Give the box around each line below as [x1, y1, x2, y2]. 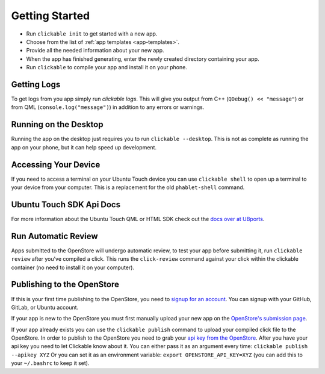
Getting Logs [11, 79, 61, 90]
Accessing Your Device [11, 160, 101, 170]
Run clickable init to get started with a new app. [26, 30, 158, 37]
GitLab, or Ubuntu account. [11, 304, 79, 311]
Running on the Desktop [11, 119, 104, 129]
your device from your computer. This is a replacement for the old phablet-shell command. [11, 184, 245, 191]
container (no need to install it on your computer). [11, 264, 135, 271]
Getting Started [11, 9, 90, 22]
